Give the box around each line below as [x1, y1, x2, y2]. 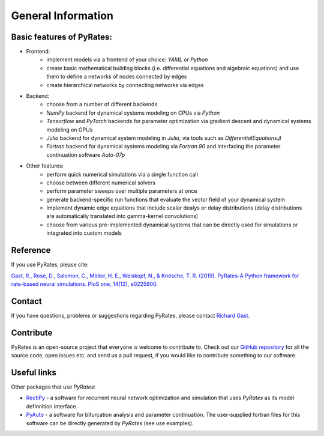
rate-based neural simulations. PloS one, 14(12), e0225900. [11, 280, 158, 288]
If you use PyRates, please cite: [11, 261, 89, 268]
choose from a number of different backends [46, 101, 158, 108]
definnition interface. [26, 402, 78, 410]
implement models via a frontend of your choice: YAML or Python [46, 56, 208, 63]
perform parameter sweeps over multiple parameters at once [46, 187, 197, 195]
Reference [11, 245, 51, 255]
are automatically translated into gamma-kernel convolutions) [46, 213, 199, 220]
